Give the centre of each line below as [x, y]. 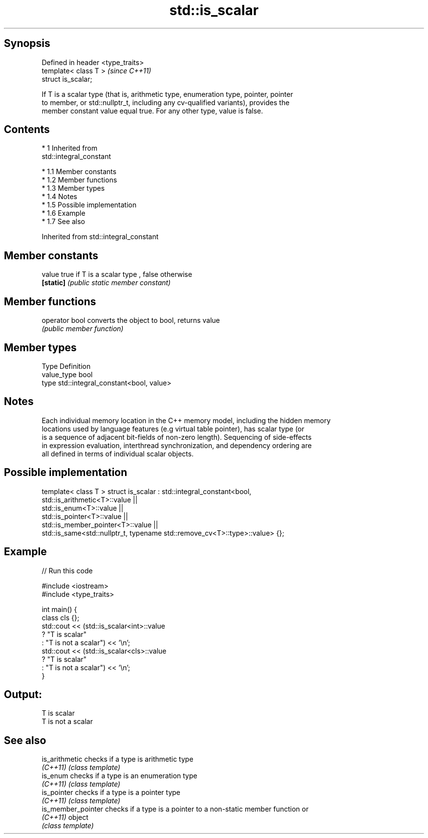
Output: [23, 694]
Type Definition [66, 366]
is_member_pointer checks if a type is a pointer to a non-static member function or [175, 809]
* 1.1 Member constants [79, 172]
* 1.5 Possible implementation [89, 205]
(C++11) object [65, 817]
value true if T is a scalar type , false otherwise [117, 274]
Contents [27, 130]
